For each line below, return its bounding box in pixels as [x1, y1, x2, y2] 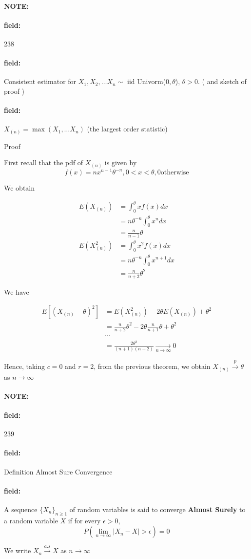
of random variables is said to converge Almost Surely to [69, 504, 246, 514]
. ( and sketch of [198, 76, 247, 86]
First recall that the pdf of [4, 157, 83, 168]
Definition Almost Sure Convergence [4, 466, 113, 476]
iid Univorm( [127, 76, 166, 86]
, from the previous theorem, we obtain [94, 361, 211, 371]
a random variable [4, 515, 58, 525]
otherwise [160, 169, 189, 176]
